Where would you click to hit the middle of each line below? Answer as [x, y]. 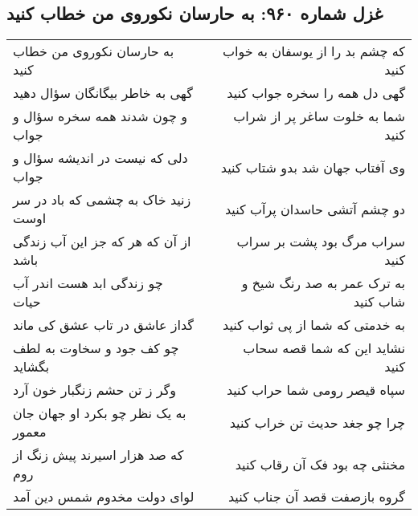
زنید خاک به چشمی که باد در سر [102, 200]
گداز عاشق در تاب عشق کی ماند [103, 325]
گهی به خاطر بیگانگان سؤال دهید [103, 93]
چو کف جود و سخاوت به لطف [96, 348]
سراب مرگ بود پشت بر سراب [321, 242]
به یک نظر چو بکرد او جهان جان [100, 413]
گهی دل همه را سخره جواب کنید [316, 93]
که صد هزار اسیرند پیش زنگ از [98, 455]
